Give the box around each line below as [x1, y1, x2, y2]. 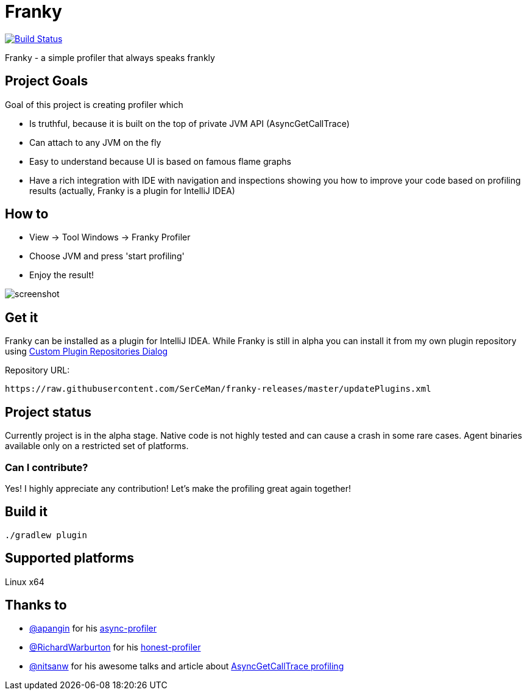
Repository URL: [5, 365, 70, 376]
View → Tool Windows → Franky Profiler [29, 232, 191, 243]
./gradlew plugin [5, 530, 87, 540]
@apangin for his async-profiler [29, 623, 157, 634]
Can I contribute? [5, 461, 88, 474]
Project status [5, 404, 92, 420]
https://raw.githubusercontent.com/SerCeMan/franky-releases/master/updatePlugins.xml [5, 384, 431, 394]
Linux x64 [5, 576, 44, 587]
